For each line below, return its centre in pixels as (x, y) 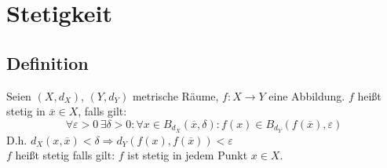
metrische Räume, (175, 95)
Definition (47, 62)
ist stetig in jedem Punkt (188, 155)
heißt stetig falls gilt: (65, 155)
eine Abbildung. (307, 95)
